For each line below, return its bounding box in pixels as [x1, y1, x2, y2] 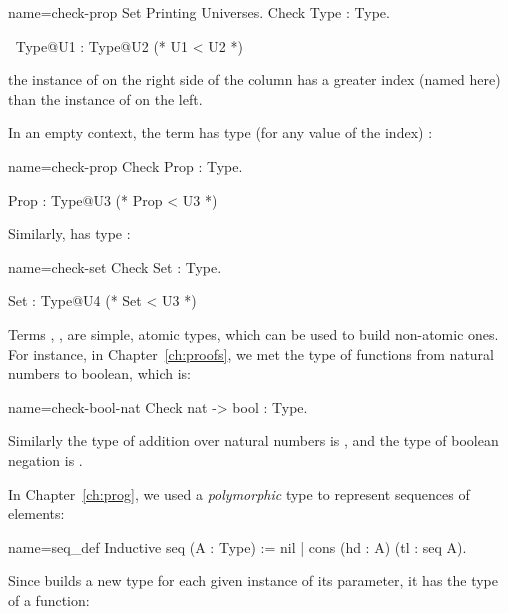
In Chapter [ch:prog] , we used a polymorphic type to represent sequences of [8, 483, 470, 504]
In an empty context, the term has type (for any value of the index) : [8, 122, 433, 143]
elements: [8, 503, 65, 524]
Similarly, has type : [8, 223, 131, 244]
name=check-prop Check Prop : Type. [8, 155, 243, 176]
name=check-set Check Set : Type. [8, 256, 222, 277]
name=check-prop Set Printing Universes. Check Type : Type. [8, 2, 390, 22]
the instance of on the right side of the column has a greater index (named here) [8, 69, 501, 90]
